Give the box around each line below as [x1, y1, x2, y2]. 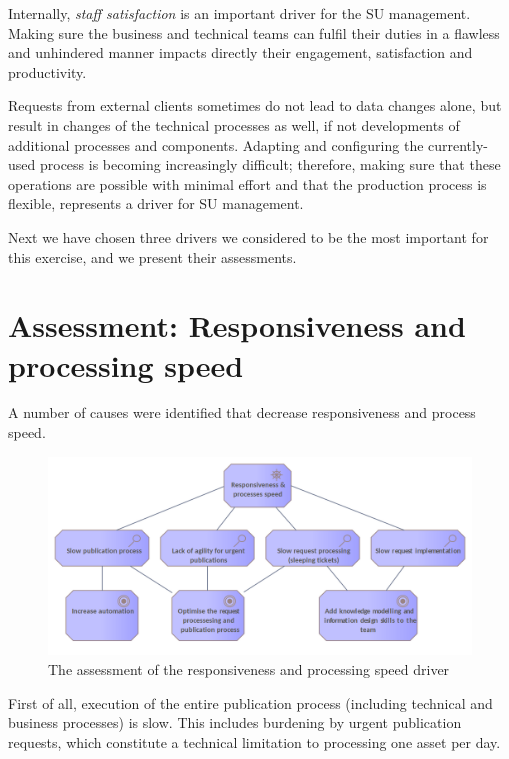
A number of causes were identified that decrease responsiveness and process [8, 402, 476, 423]
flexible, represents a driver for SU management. [8, 193, 304, 214]
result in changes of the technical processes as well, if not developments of [8, 114, 460, 135]
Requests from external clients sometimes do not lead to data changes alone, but [8, 95, 502, 116]
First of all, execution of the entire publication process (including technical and [8, 692, 493, 713]
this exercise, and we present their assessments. [8, 246, 297, 267]
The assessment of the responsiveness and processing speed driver [48, 658, 450, 679]
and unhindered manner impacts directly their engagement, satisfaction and [8, 42, 473, 63]
